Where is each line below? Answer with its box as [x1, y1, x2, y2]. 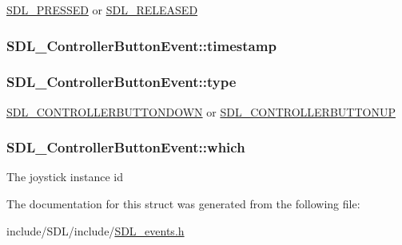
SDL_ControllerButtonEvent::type [6, 72, 237, 92]
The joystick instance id [6, 168, 123, 185]
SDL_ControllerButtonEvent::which [6, 137, 245, 157]
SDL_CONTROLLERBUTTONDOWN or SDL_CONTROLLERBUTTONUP [6, 103, 396, 120]
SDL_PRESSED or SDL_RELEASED [6, 2, 198, 18]
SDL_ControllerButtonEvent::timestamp [6, 35, 277, 55]
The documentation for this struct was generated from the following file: [6, 196, 360, 212]
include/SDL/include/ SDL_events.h [6, 222, 185, 239]
